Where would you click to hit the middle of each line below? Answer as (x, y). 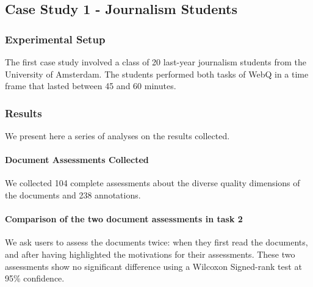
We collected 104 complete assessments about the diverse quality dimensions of (153, 183)
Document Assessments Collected (77, 160)
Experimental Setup (55, 39)
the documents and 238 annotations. (73, 194)
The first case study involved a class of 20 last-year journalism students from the (156, 62)
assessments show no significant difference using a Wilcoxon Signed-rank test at (153, 266)
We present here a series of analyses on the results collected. (117, 136)
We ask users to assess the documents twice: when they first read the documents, (156, 242)
